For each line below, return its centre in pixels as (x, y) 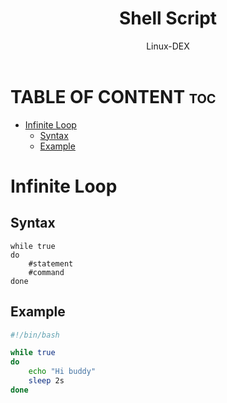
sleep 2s (46, 381)
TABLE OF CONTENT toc (113, 96)
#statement (51, 263)
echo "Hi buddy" (62, 372)
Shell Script (168, 18)
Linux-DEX (168, 46)
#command (46, 272)
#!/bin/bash (35, 335)
